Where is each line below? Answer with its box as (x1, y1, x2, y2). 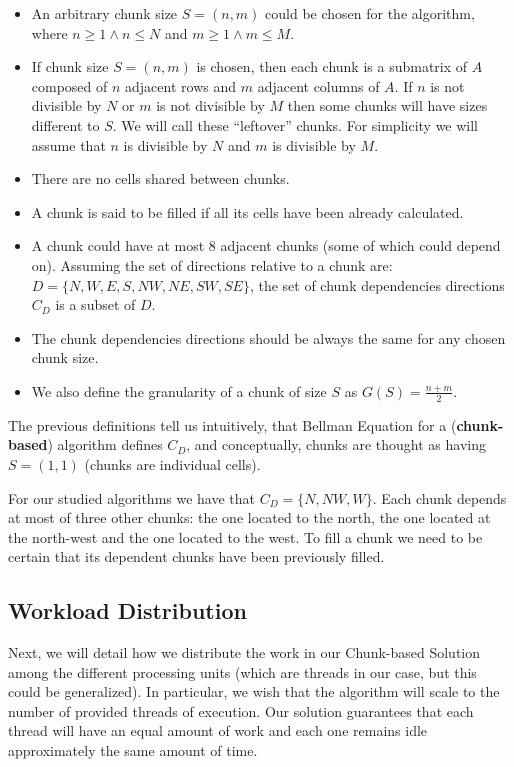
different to (31, 114, 100, 135)
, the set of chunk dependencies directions (249, 274, 505, 295)
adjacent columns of (257, 75, 380, 96)
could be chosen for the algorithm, (265, 3, 475, 23)
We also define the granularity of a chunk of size (31, 380, 327, 401)
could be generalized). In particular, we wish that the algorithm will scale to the (8, 681, 500, 702)
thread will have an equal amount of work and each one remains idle (8, 720, 428, 741)
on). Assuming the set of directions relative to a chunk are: (31, 254, 393, 275)
